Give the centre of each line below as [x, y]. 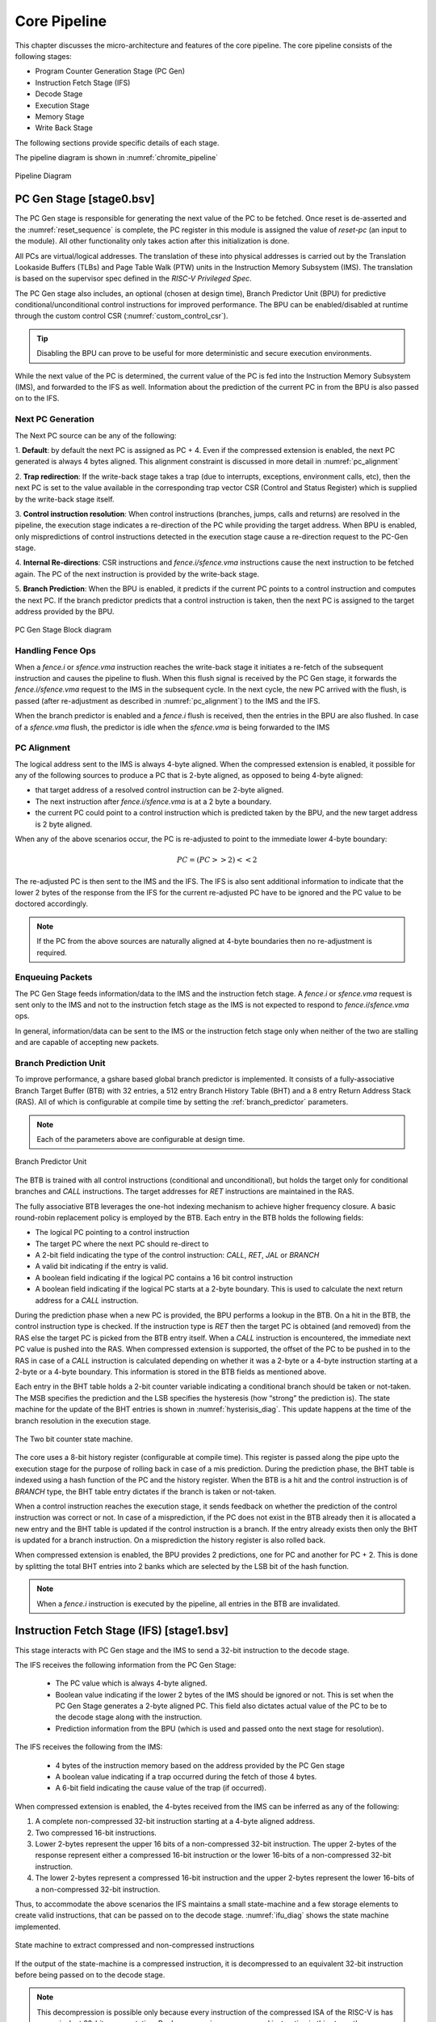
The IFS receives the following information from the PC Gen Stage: [126, 1665]
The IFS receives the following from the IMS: [89, 1747]
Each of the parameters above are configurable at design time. [141, 1139]
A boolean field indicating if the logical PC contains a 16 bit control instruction [164, 1277]
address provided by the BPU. [65, 611]
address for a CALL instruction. [87, 1300]
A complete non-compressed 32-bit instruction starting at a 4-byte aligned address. [175, 1821]
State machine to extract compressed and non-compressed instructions [134, 1945]
